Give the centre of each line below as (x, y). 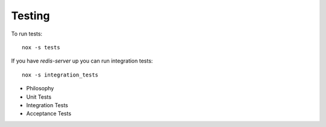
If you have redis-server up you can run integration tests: (82, 61)
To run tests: (27, 34)
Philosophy (40, 88)
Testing (30, 16)
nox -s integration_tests (60, 75)
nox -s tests (41, 47)
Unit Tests (39, 97)
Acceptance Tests (49, 114)
